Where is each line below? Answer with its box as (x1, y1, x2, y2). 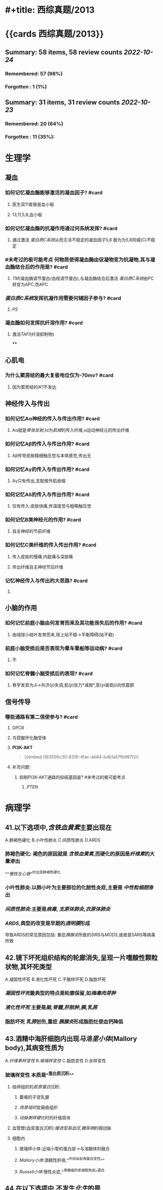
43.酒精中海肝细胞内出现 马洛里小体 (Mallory (5, 1035, 137, 1043)
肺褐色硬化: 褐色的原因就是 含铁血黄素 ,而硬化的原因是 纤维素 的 (5, 850, 150, 857)
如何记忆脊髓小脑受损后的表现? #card (5, 670, 93, 677)
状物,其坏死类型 (5, 962, 52, 971)
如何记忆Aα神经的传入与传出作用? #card (5, 415, 100, 422)
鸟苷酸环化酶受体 (12, 735, 47, 741)
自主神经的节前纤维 (12, 528, 51, 534)
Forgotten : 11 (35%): (5, 133, 55, 140)
